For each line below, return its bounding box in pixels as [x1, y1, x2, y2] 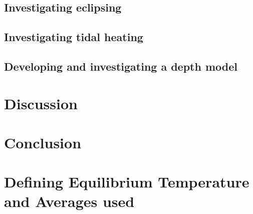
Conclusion [4, 132, 82, 152]
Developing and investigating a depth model [4, 58, 238, 74]
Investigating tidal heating [4, 29, 143, 45]
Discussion [4, 93, 78, 113]
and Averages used [4, 191, 135, 211]
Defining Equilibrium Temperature [4, 171, 249, 192]
